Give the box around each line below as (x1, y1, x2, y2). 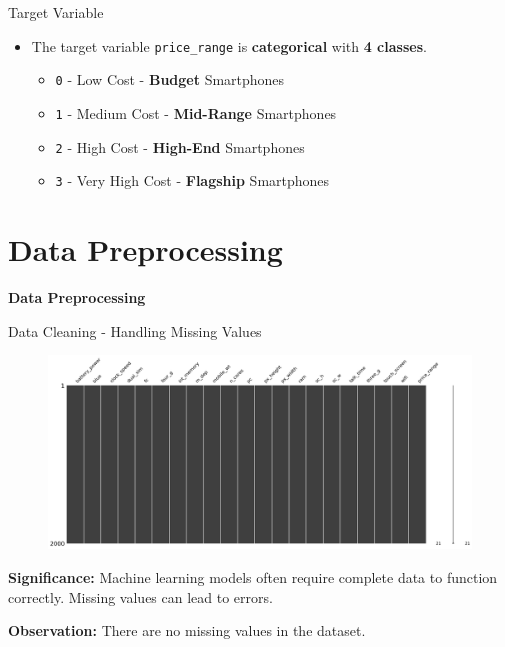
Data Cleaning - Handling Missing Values (8, 320, 262, 341)
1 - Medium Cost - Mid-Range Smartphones (55, 102, 337, 123)
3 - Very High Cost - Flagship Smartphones (55, 170, 330, 191)
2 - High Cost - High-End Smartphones (55, 136, 305, 157)
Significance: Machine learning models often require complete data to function (8, 566, 498, 587)
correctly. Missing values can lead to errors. (8, 586, 273, 607)
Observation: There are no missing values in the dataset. (8, 620, 366, 641)
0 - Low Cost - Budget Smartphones (55, 69, 285, 90)
